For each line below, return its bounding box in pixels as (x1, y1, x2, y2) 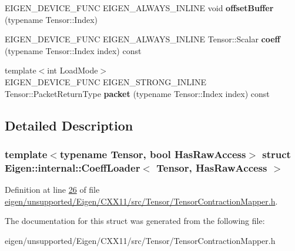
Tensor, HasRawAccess (156, 160, 267, 175)
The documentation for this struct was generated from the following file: (5, 215, 265, 227)
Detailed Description (5, 116, 133, 134)
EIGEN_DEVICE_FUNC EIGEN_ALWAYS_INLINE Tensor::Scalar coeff (5, 33, 280, 45)
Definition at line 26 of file (5, 183, 100, 196)
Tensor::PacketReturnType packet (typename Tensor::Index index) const (5, 87, 270, 99)
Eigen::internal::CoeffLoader (5, 160, 140, 175)
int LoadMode (47, 64, 98, 76)
